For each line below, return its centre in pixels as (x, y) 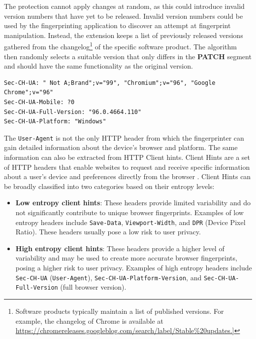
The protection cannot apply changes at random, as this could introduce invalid (124, 6)
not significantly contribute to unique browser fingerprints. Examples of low (129, 212)
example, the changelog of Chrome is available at (89, 320)
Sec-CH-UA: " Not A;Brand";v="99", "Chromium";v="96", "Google (110, 83)
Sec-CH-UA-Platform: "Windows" (55, 122)
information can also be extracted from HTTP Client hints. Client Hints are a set (127, 157)
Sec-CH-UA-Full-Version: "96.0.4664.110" (73, 112)
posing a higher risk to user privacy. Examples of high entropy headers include (134, 268)
